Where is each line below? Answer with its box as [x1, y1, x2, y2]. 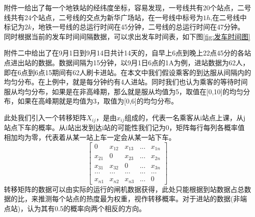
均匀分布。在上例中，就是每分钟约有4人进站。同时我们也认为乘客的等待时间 [4, 77, 248, 87]
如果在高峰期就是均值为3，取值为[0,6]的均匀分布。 [17, 96, 178, 106]
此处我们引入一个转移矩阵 [4, 112, 86, 122]
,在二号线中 [210, 12, 247, 22]
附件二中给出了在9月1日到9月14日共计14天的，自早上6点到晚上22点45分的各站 [4, 48, 251, 58]
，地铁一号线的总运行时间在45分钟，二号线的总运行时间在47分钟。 [31, 22, 245, 32]
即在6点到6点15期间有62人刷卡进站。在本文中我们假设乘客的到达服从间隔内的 [4, 67, 251, 77]
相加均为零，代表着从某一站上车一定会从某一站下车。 [4, 132, 176, 142]
